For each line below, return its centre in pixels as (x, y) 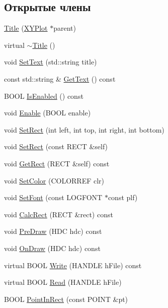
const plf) (123, 197)
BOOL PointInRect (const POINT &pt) (66, 299)
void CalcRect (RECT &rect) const (59, 214)
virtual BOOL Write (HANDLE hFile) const (73, 265)
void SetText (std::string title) (51, 62)
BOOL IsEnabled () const (44, 96)
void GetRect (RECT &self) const (57, 163)
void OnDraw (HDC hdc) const (52, 248)
